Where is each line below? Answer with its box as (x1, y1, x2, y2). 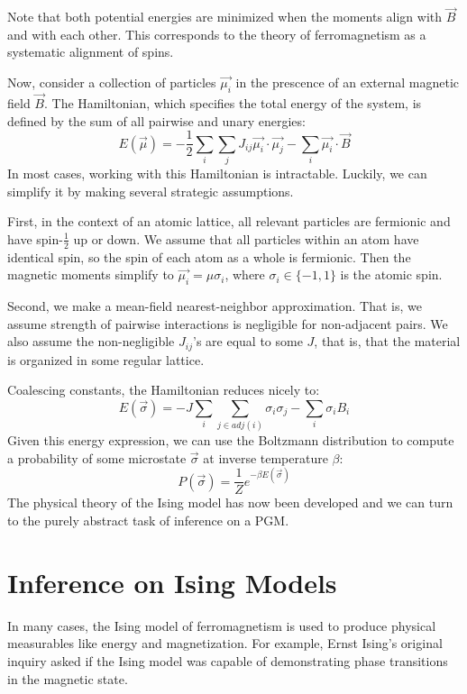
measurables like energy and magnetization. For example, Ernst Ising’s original (7, 634, 443, 653)
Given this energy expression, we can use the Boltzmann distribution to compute (7, 431, 454, 450)
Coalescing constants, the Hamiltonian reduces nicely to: (7, 380, 320, 399)
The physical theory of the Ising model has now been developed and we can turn (7, 493, 453, 512)
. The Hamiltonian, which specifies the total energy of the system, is (43, 94, 422, 113)
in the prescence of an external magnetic (235, 73, 460, 91)
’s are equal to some (193, 332, 303, 351)
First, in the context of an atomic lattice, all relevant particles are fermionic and (7, 212, 451, 231)
